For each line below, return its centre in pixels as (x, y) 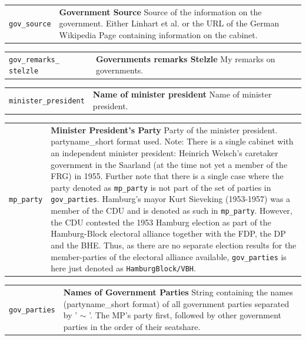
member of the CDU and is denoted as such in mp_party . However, (172, 211)
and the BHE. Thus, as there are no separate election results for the (174, 245)
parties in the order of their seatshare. (132, 326)
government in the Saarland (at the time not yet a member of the (169, 164)
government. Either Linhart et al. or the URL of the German (169, 23)
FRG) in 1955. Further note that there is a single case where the (167, 176)
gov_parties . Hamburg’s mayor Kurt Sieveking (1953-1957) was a (171, 199)
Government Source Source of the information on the (160, 11)
